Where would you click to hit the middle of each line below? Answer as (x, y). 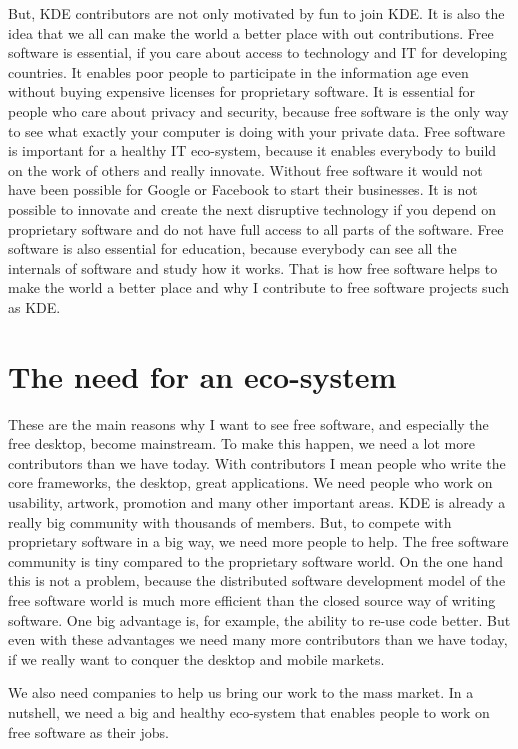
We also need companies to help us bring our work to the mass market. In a (241, 692)
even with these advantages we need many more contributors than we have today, (258, 639)
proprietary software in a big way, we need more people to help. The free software (258, 541)
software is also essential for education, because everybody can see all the (232, 248)
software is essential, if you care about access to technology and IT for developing (258, 52)
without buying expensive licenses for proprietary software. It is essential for (242, 91)
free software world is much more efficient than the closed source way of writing (252, 599)
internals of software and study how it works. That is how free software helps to (253, 267)
